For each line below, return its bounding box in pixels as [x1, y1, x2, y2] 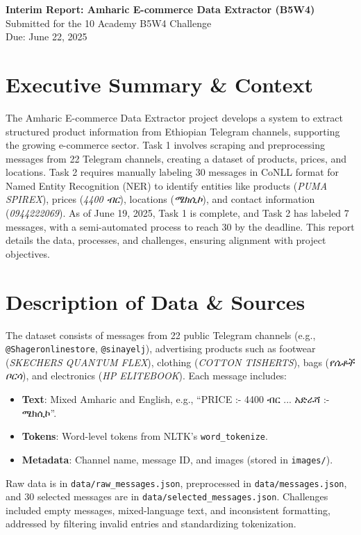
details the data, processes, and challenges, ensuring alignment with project [6, 233, 326, 247]
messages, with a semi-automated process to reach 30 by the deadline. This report [6, 219, 355, 233]
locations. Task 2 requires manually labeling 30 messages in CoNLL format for [6, 165, 339, 179]
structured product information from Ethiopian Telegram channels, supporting [6, 124, 340, 138]
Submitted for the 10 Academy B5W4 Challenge [6, 15, 212, 30]
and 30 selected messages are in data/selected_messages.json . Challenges [6, 489, 328, 504]
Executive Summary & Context [6, 69, 314, 98]
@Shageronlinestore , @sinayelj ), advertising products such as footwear [6, 341, 316, 356]
